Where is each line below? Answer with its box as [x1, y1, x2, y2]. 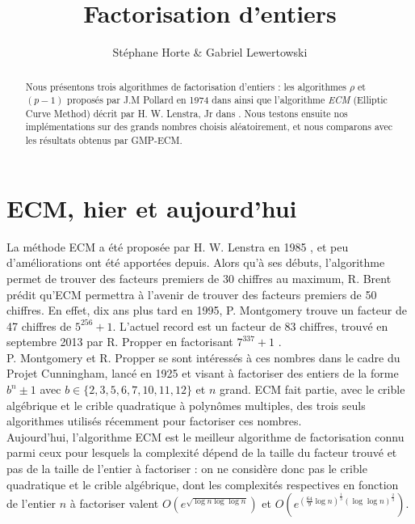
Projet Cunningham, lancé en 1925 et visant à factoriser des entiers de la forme [6, 365, 399, 382]
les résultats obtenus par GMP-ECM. [25, 133, 182, 147]
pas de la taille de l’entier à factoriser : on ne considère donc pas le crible [6, 460, 367, 477]
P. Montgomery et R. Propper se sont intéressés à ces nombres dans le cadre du [6, 349, 400, 366]
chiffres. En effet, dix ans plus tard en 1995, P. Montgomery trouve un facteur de [6, 302, 407, 319]
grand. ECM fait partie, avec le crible [220, 381, 405, 398]
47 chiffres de [6, 317, 72, 334]
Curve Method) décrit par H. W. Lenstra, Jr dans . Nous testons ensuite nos [25, 106, 348, 120]
